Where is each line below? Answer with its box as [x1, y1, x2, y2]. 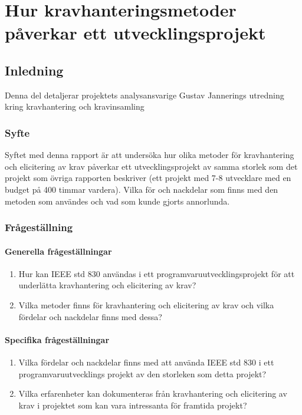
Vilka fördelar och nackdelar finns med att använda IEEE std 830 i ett [18, 355, 274, 368]
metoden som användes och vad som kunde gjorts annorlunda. [5, 195, 230, 207]
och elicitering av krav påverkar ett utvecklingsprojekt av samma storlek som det [5, 160, 298, 172]
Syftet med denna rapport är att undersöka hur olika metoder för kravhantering [5, 149, 294, 161]
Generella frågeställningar [5, 245, 112, 257]
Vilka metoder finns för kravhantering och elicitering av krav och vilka [18, 298, 274, 311]
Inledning [5, 61, 64, 79]
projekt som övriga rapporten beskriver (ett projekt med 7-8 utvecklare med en [5, 172, 291, 184]
